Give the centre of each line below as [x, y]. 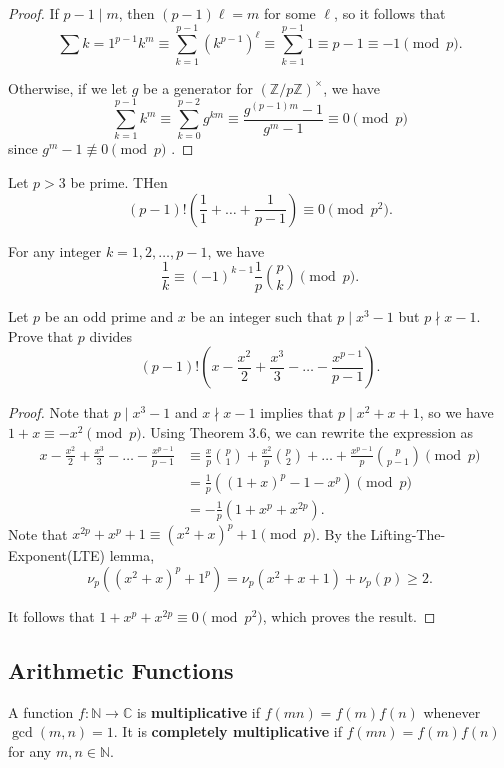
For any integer [55, 250]
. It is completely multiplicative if [227, 731]
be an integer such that [261, 316]
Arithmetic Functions [121, 669]
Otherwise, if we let [68, 87]
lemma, [132, 555]
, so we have [456, 412]
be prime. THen [119, 182]
